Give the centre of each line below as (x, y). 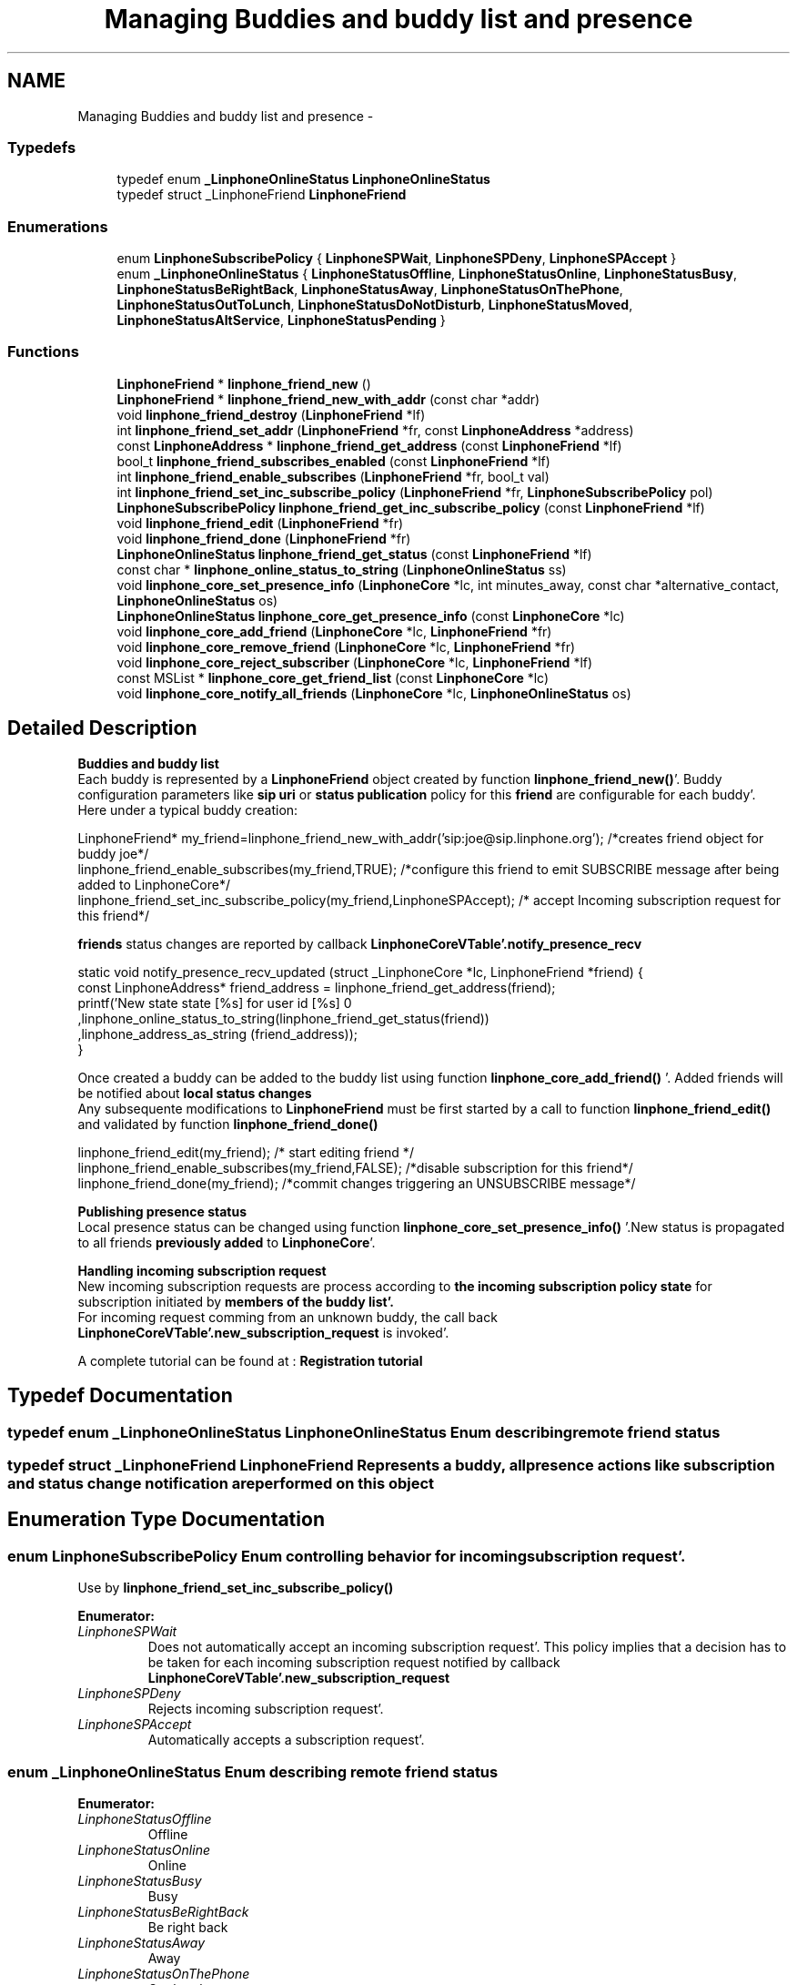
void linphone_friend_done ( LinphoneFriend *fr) (264, 538)
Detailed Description (102, 728)
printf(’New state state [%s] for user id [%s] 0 (215, 1003)
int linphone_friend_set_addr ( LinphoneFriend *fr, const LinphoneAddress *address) (375, 430)
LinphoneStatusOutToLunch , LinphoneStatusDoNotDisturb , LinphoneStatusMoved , (375, 305)
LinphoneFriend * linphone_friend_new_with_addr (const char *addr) (328, 399)
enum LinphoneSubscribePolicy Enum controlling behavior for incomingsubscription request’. (347, 1556)
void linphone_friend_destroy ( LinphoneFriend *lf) (271, 414)
